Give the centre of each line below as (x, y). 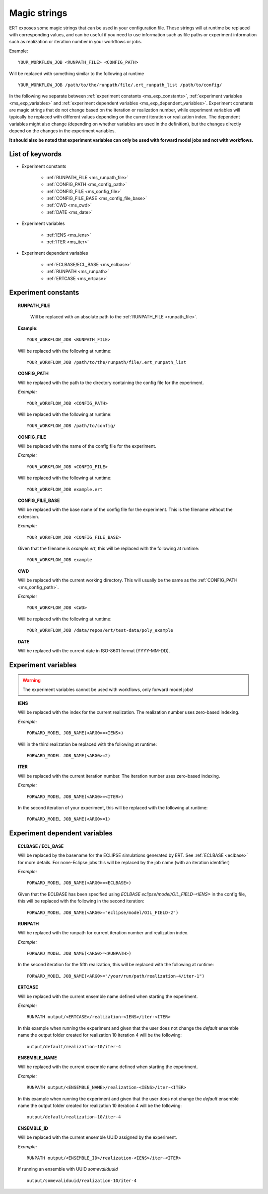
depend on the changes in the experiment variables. (63, 131)
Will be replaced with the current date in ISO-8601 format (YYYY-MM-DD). (94, 650)
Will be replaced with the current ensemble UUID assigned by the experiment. (98, 1137)
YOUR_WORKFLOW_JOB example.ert (65, 489)
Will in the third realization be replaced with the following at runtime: (88, 744)
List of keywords (35, 154)
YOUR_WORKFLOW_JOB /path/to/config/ (71, 426)
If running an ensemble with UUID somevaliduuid (68, 1169)
